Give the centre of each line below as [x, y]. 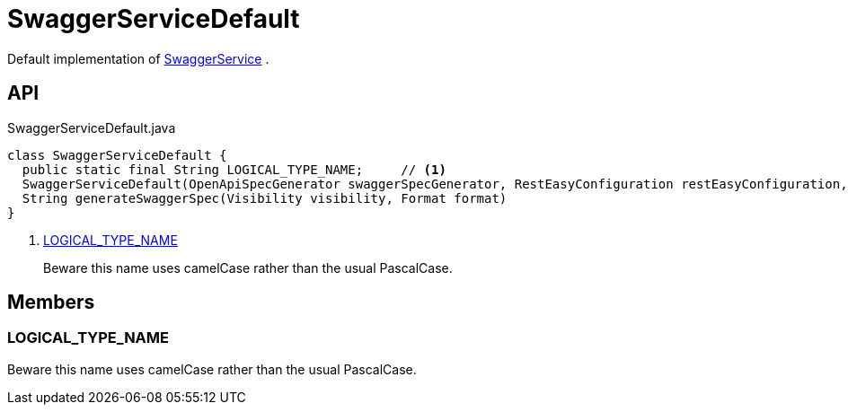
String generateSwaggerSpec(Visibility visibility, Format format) [265, 198]
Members [51, 302]
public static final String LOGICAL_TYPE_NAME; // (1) [234, 169]
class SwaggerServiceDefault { [117, 155]
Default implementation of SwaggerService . [138, 58]
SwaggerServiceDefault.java [92, 127]
